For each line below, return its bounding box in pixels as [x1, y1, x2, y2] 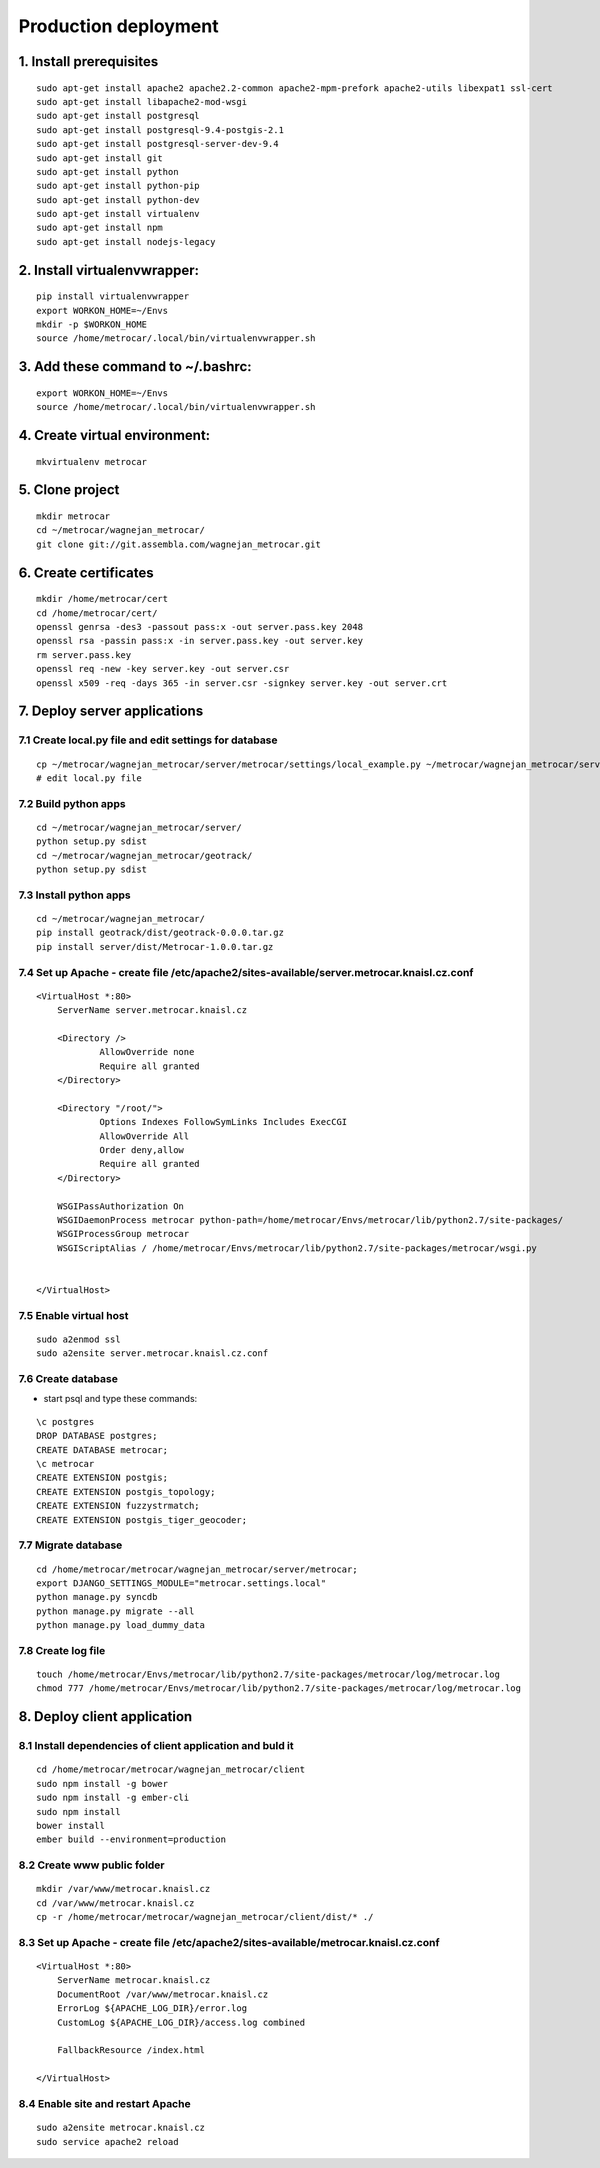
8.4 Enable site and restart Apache [18, 2096, 191, 2110]
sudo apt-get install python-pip [36, 180, 200, 192]
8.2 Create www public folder [18, 1858, 165, 1872]
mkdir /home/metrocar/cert [36, 593, 169, 605]
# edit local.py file [36, 772, 142, 784]
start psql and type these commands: [43, 1393, 198, 1405]
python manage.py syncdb [36, 1591, 158, 1603]
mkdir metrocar [36, 511, 111, 522]
